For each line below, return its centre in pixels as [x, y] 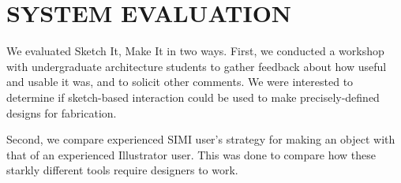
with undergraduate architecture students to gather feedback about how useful [197, 66]
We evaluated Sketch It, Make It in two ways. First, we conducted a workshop [195, 51]
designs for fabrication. [62, 112]
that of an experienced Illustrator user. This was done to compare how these [191, 154]
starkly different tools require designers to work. [122, 170]
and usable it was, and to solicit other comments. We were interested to [180, 82]
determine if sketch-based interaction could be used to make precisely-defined [193, 97]
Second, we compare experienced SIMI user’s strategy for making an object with [201, 139]
